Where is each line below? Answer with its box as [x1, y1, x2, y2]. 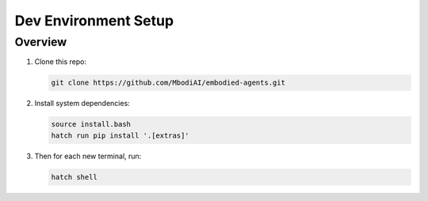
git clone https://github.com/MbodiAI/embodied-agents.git [51, 78, 285, 87]
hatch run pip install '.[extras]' [51, 131, 189, 140]
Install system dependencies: [34, 99, 130, 108]
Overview [14, 35, 67, 49]
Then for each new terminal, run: [34, 151, 142, 161]
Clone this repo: [34, 57, 87, 66]
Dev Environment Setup [14, 12, 174, 29]
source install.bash [51, 119, 131, 129]
